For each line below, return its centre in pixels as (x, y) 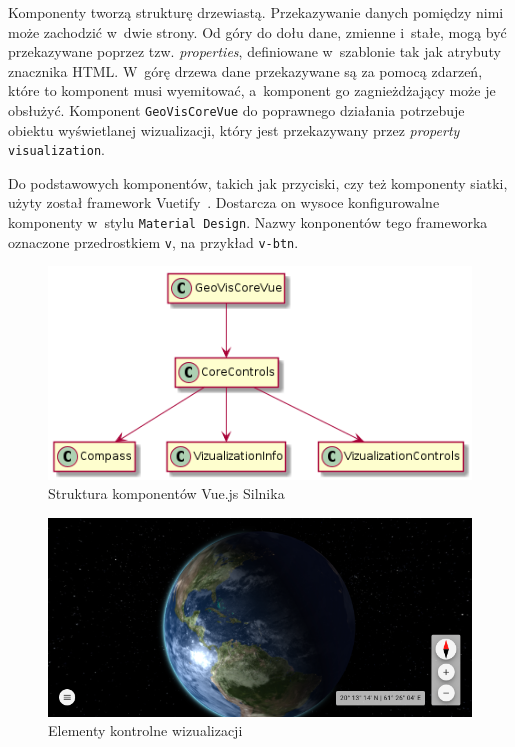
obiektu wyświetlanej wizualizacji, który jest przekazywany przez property (234, 129)
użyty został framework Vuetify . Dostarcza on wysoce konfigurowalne (224, 202)
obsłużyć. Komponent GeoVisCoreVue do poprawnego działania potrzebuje (236, 109)
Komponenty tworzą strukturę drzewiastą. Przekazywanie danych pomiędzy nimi (256, 12)
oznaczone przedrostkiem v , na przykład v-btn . (153, 241)
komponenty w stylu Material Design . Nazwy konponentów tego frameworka (248, 222)
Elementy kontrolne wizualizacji (145, 730)
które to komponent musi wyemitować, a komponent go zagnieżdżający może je (252, 90)
